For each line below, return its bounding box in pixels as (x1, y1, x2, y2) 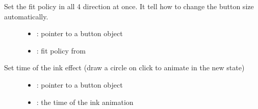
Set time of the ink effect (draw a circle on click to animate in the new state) (4, 62, 245, 73)
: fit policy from (36, 45, 86, 56)
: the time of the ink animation (36, 96, 134, 107)
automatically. (4, 11, 48, 21)
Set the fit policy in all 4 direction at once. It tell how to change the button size (4, 1, 254, 11)
